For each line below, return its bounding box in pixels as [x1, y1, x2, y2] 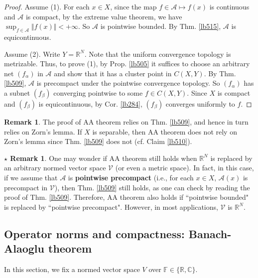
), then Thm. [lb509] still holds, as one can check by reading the [54, 182, 250, 192]
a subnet [4, 87, 30, 98]
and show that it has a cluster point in [54, 68, 172, 78]
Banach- [188, 226, 232, 241]
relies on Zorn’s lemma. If [4, 126, 82, 137]
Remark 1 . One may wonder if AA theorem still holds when [10, 152, 197, 163]
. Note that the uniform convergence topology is [84, 48, 231, 59]
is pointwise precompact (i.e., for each [68, 172, 194, 182]
